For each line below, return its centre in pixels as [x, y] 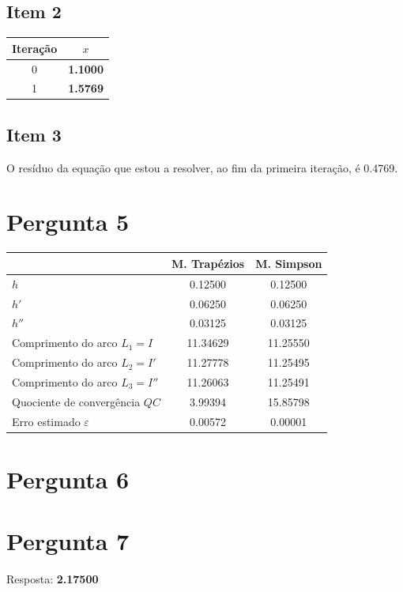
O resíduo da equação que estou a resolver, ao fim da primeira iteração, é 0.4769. [202, 167]
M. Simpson [289, 263]
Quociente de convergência [76, 401]
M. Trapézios [208, 263]
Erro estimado [46, 421]
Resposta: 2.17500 [53, 579]
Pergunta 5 [68, 222]
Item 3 [34, 134]
